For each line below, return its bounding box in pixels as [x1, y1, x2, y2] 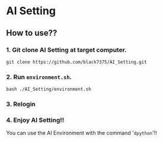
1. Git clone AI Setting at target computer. [6, 46, 127, 54]
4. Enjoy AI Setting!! [6, 116, 65, 124]
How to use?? [6, 28, 57, 38]
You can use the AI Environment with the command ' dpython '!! [6, 130, 157, 137]
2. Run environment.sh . [6, 72, 72, 81]
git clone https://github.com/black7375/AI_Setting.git [6, 59, 147, 65]
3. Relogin [6, 100, 36, 108]
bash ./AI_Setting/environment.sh [6, 86, 92, 93]
